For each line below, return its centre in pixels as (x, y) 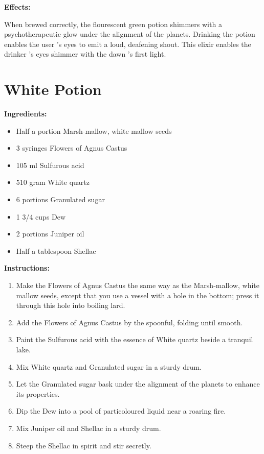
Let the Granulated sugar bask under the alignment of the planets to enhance (138, 384)
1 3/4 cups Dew (41, 216)
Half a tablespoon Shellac (56, 250)
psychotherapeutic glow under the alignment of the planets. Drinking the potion (130, 34)
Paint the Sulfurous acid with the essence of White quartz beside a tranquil (135, 339)
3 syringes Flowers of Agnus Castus (72, 148)
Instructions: (27, 268)
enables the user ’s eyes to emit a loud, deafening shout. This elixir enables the (128, 44)
